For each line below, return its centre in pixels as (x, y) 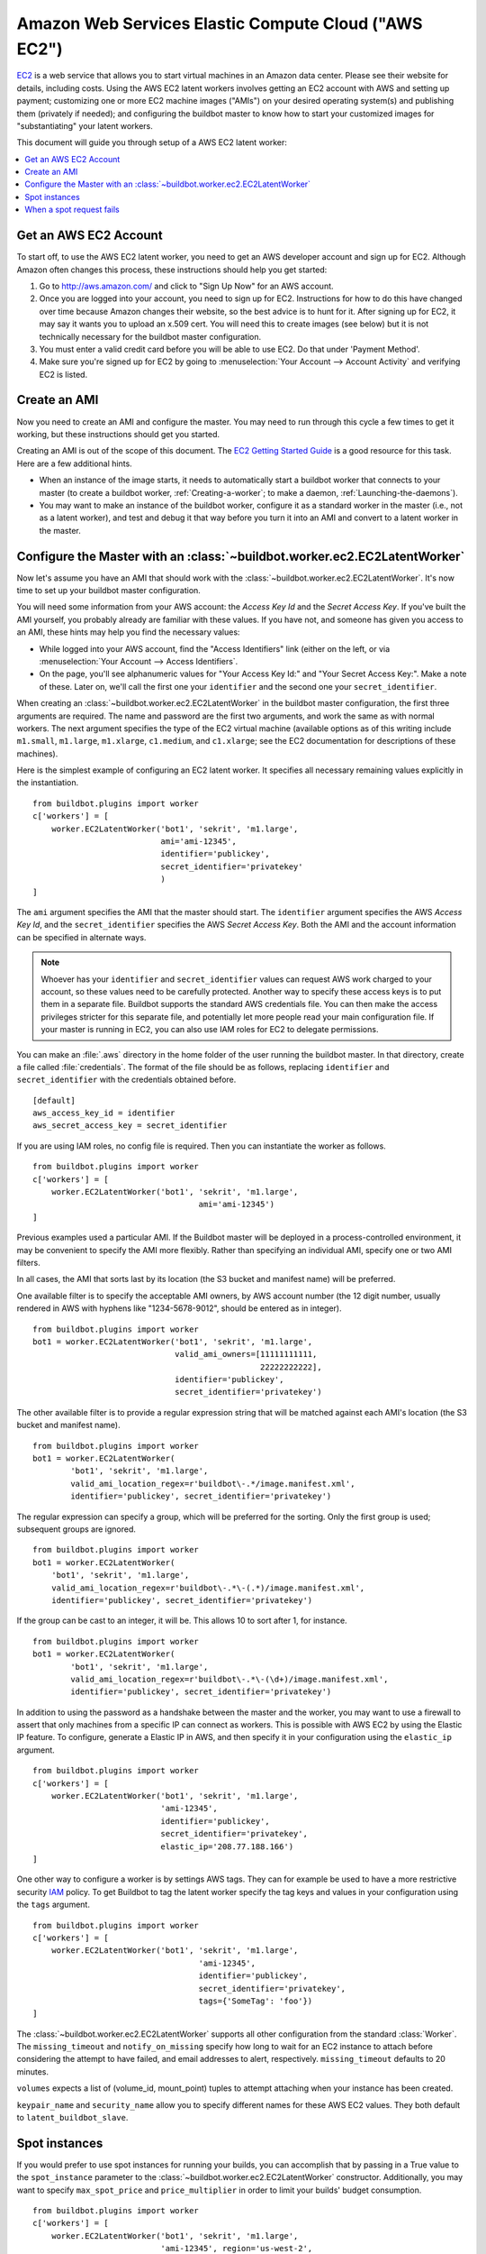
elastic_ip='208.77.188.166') (227, 1846)
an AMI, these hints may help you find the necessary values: (128, 632)
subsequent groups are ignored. (76, 1529)
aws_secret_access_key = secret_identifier (130, 1126)
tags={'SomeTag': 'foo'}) (256, 2001)
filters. (28, 1262)
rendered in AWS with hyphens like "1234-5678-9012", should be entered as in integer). (179, 1308)
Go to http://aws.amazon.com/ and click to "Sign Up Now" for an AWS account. (186, 286)
